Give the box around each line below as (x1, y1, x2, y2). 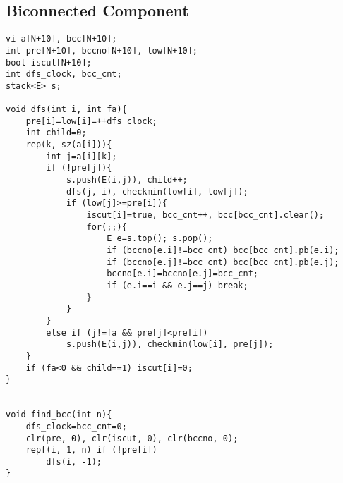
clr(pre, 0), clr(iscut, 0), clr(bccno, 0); (25, 433, 239, 444)
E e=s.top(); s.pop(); (107, 233, 213, 244)
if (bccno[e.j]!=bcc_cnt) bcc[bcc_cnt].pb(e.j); (107, 257, 339, 267)
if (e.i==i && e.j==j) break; (107, 280, 248, 291)
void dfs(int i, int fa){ (6, 104, 127, 115)
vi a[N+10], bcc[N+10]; (6, 34, 117, 44)
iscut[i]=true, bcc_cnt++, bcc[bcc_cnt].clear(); (86, 210, 325, 221)
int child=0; (25, 128, 87, 138)
